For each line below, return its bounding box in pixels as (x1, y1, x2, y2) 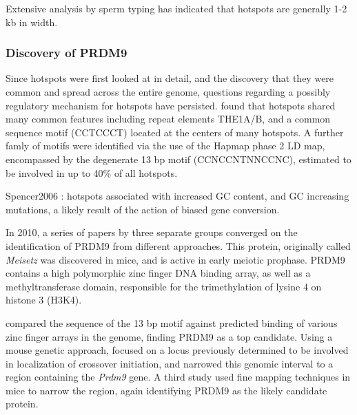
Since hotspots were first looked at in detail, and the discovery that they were (6, 71, 334, 85)
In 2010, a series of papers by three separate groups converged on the (6, 225, 298, 240)
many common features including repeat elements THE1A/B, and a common (6, 111, 331, 126)
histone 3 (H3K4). (6, 292, 82, 307)
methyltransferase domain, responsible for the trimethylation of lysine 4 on (6, 279, 322, 293)
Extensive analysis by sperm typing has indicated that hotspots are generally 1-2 (6, 1, 347, 15)
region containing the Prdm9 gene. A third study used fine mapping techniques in (6, 370, 351, 384)
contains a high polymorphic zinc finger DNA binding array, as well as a (6, 266, 311, 280)
